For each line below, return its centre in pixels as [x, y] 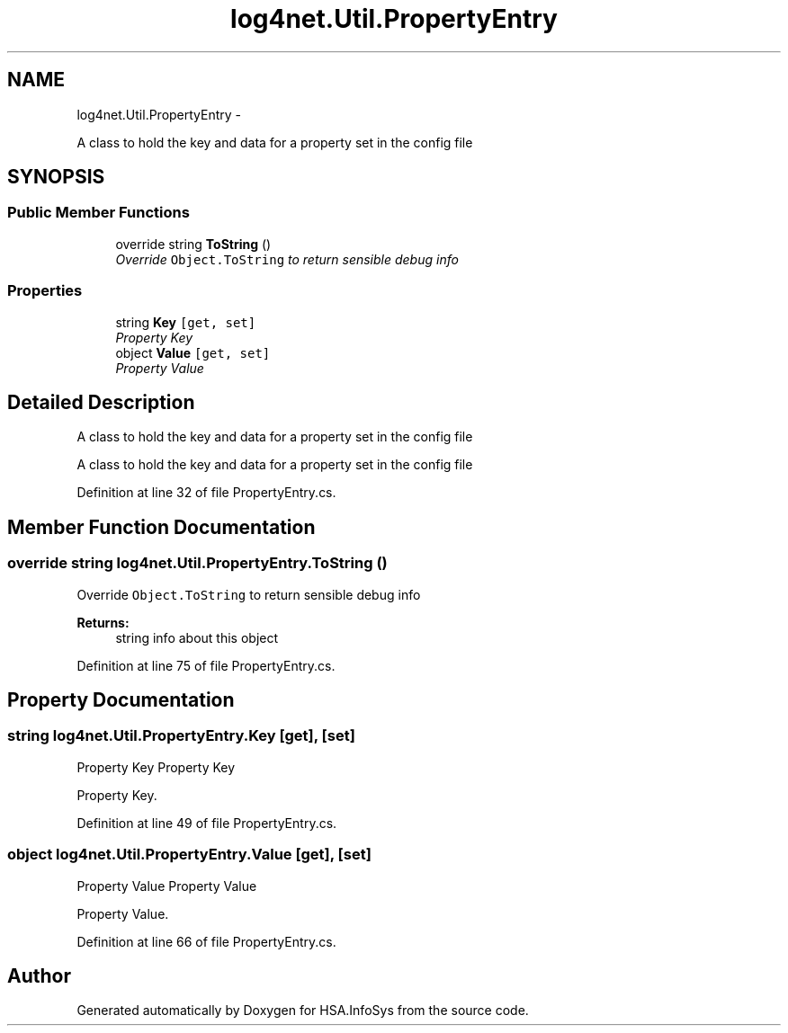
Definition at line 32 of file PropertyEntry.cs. [206, 493]
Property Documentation [121, 700]
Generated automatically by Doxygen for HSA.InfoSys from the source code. [303, 1011]
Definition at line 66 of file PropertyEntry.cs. [206, 941]
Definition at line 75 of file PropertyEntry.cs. [206, 665]
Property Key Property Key [156, 767]
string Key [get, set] [186, 322]
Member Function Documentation [161, 527]
